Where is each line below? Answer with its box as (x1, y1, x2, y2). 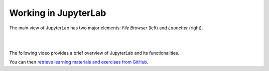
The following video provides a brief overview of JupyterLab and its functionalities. (9, 50, 179, 56)
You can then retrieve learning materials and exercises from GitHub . (9, 59, 149, 65)
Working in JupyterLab (9, 7, 107, 18)
